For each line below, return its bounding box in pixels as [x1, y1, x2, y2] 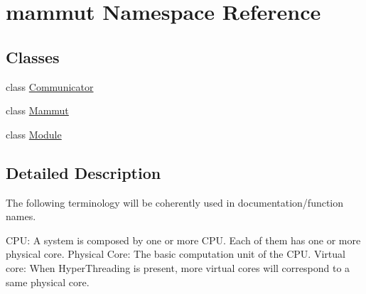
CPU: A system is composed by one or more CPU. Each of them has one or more [6, 232, 361, 247]
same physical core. [6, 274, 90, 289]
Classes [6, 45, 60, 67]
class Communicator [6, 79, 94, 94]
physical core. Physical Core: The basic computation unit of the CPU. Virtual [6, 246, 345, 261]
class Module [6, 126, 62, 141]
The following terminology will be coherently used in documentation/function [6, 195, 344, 209]
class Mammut [6, 103, 69, 118]
